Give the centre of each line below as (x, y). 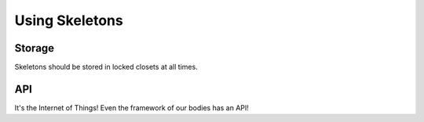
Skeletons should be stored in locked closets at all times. (106, 67)
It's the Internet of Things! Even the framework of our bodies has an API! (132, 108)
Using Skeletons (69, 20)
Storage (35, 48)
